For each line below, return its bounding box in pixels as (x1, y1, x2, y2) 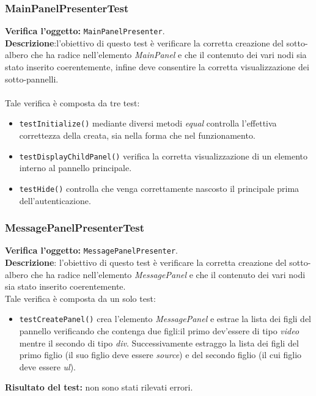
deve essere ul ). (19, 360, 76, 373)
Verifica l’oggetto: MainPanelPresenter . (5, 24, 165, 37)
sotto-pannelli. (5, 72, 59, 85)
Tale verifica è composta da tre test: (5, 96, 140, 109)
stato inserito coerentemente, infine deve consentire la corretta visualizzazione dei (5, 61, 309, 73)
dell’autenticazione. (19, 194, 91, 207)
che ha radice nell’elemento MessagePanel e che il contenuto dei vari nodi (31, 268, 306, 280)
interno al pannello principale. (19, 161, 132, 174)
